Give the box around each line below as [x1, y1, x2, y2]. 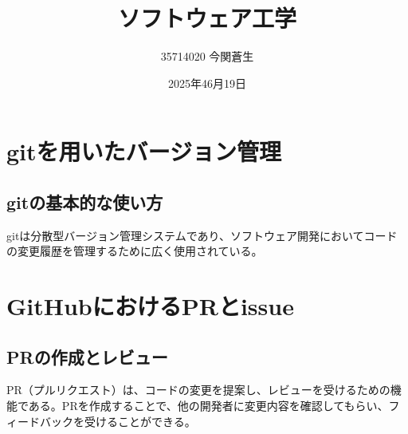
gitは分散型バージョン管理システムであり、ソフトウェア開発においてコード [6, 227, 398, 243]
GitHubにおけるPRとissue [6, 290, 294, 322]
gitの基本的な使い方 [6, 189, 163, 214]
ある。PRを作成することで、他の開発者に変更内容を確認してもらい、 [28, 397, 389, 414]
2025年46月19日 [168, 74, 246, 91]
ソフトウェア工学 [117, 2, 296, 34]
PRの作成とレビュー [6, 344, 168, 369]
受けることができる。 [84, 412, 196, 429]
